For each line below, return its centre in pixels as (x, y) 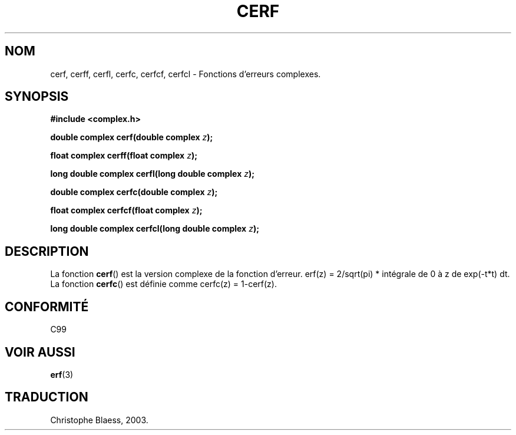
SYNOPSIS (37, 97)
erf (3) (62, 374)
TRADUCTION (47, 397)
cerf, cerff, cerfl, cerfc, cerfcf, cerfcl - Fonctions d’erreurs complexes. (186, 74)
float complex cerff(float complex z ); (124, 156)
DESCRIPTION (47, 251)
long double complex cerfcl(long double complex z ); (155, 229)
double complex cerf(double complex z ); (132, 137)
